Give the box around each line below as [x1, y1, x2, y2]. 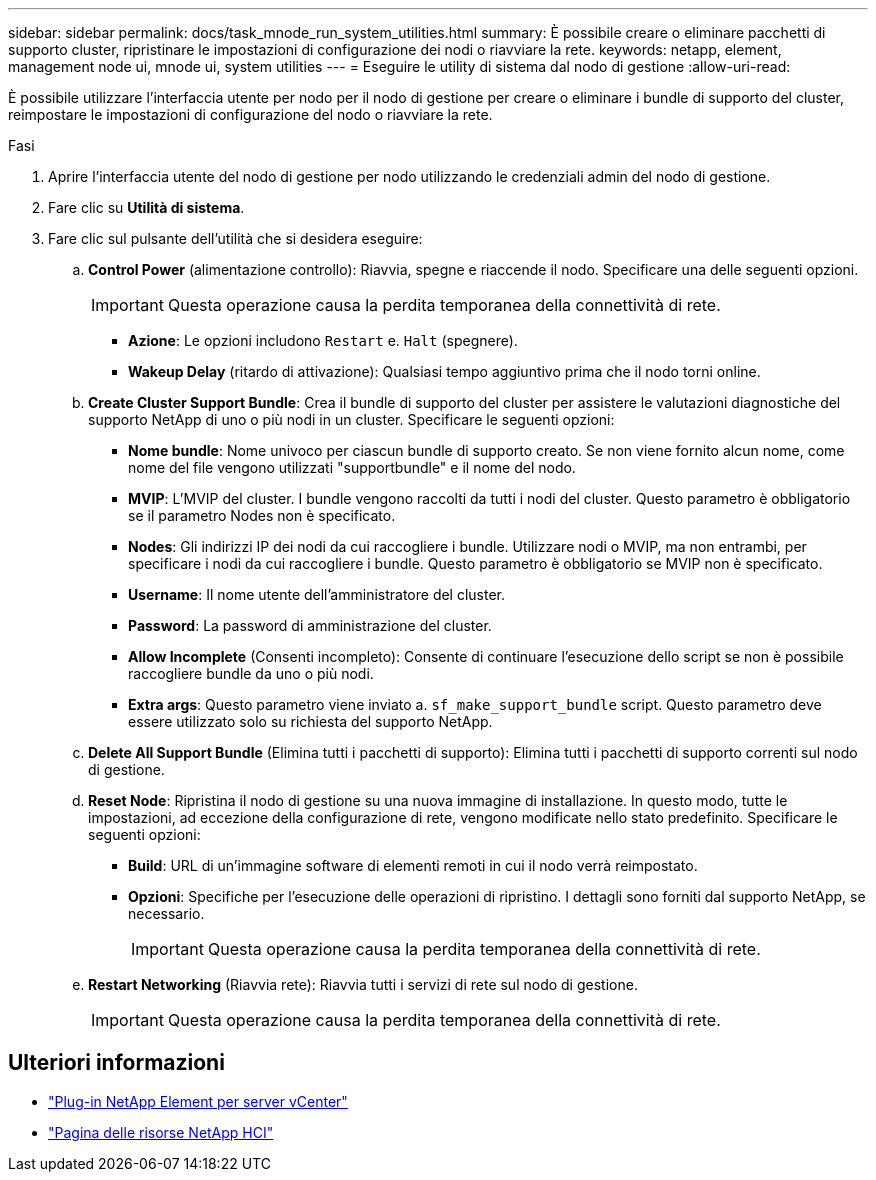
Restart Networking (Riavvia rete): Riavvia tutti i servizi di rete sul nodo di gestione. [88, 976, 638, 993]
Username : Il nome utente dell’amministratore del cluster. [128, 586, 506, 603]
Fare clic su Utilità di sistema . [48, 199, 245, 216]
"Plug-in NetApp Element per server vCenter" [48, 1092, 348, 1110]
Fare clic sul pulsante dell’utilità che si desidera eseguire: [48, 230, 423, 247]
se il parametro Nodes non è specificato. [128, 507, 396, 524]
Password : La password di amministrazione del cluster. [128, 617, 492, 634]
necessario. [128, 905, 205, 922]
